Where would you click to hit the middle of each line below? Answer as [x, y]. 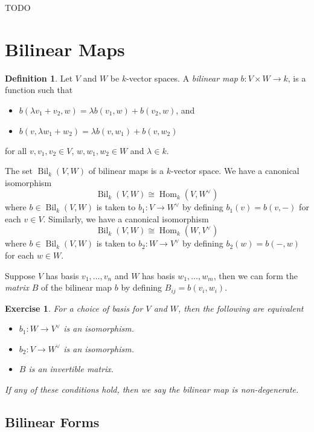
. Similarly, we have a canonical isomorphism [126, 218]
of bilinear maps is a [126, 171]
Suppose [20, 275]
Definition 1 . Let [39, 78]
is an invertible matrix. [71, 369]
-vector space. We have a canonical [235, 171]
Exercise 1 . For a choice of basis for [74, 308]
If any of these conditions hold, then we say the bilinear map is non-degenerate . [152, 389]
